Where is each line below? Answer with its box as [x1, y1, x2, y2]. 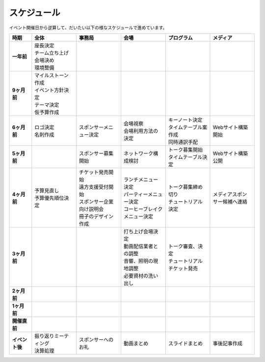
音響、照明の [123, 257, 154, 264]
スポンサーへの [79, 336, 114, 343]
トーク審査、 [168, 242, 198, 249]
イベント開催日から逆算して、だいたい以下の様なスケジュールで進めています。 [9, 25, 167, 30]
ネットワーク [123, 150, 154, 157]
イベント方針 [34, 87, 64, 93]
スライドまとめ [168, 340, 203, 347]
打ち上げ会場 [123, 228, 154, 235]
